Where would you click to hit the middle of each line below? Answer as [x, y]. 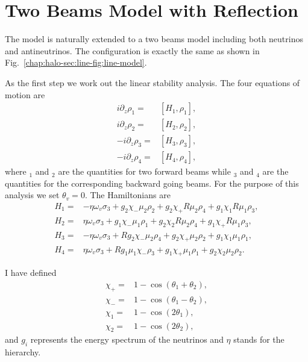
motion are [25, 94]
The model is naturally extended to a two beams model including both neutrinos [154, 39]
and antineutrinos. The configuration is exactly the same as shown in [132, 50]
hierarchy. [23, 352]
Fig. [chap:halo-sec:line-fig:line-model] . [76, 62]
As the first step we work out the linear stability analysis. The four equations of [152, 82]
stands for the [259, 339]
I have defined [31, 273]
